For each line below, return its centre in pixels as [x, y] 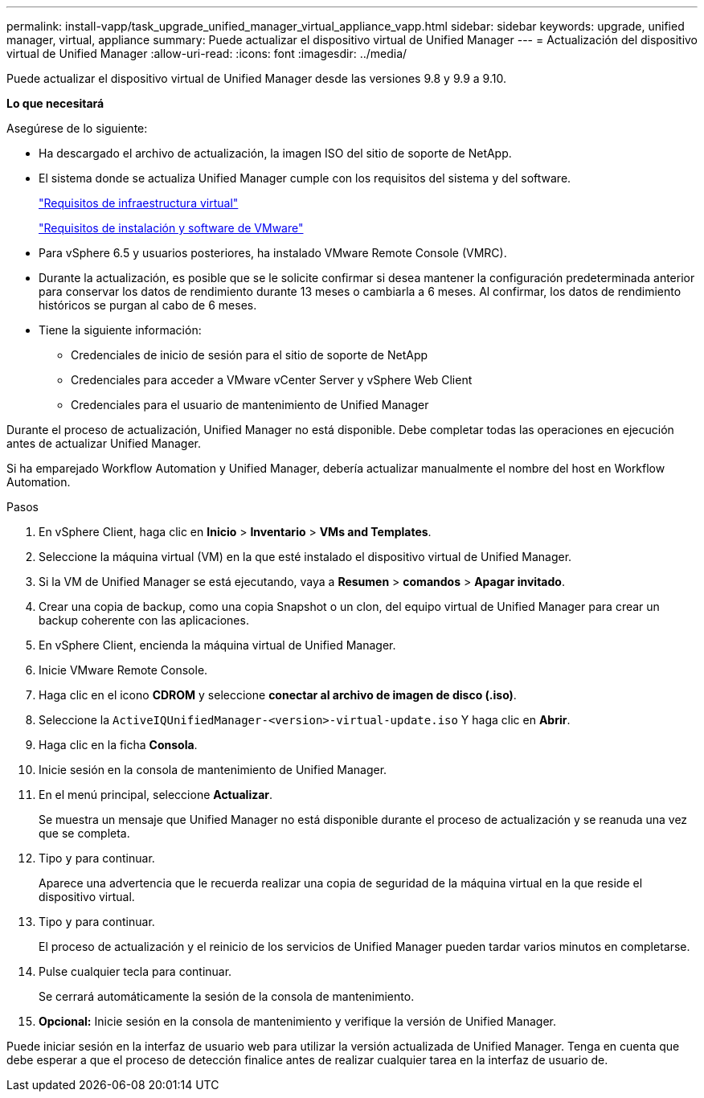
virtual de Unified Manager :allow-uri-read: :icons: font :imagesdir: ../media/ [207, 53]
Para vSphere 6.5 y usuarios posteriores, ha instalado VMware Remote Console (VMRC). [273, 253]
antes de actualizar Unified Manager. [104, 443]
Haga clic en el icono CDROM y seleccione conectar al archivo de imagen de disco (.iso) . [278, 695]
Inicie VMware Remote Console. [123, 670]
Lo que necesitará [55, 103]
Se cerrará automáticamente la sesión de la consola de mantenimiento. [227, 996]
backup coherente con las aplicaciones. [144, 620]
